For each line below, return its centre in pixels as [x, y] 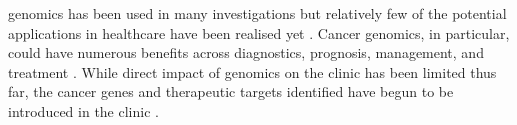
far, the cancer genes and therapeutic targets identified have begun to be [231, 91]
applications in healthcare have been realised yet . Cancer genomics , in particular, [259, 32]
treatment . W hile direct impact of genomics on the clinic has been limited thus [252, 71]
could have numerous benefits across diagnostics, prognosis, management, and [246, 52]
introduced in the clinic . [83, 110]
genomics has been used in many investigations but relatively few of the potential [257, 13]
